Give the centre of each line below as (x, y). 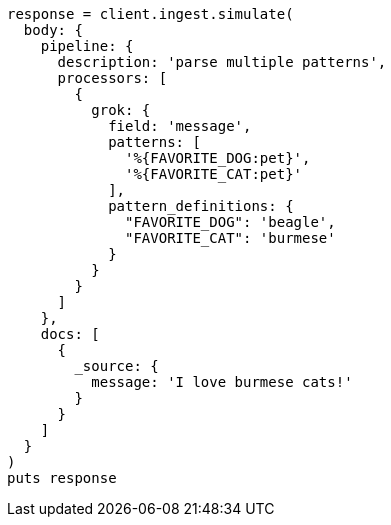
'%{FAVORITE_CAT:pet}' (214, 174)
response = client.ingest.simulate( (150, 14)
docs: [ (70, 334)
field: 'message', (180, 126)
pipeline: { (87, 46)
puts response (62, 478)
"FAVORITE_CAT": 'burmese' (230, 238)
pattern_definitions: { (201, 206)
